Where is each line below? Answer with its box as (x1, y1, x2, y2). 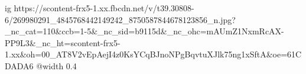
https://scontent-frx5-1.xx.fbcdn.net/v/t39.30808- (14, 2, 194, 14)
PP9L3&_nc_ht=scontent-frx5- (5, 36, 121, 49)
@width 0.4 (36, 59, 77, 72)
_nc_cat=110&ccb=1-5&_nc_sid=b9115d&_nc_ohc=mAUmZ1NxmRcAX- (5, 25, 284, 37)
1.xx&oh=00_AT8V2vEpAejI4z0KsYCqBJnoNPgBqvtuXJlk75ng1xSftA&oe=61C (5, 48, 302, 60)
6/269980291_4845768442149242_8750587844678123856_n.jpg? (5, 13, 236, 25)
